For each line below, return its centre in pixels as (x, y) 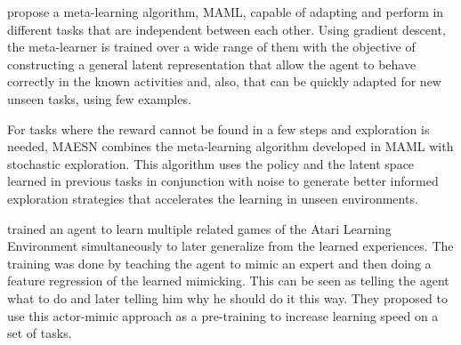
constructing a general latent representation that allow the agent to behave (212, 64)
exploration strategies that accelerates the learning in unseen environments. (213, 198)
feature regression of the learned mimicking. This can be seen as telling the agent (228, 281)
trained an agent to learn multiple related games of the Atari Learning (199, 228)
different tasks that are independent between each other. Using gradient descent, (226, 29)
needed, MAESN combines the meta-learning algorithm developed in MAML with (230, 146)
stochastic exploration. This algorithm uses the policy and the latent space (211, 163)
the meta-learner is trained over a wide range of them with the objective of (211, 47)
